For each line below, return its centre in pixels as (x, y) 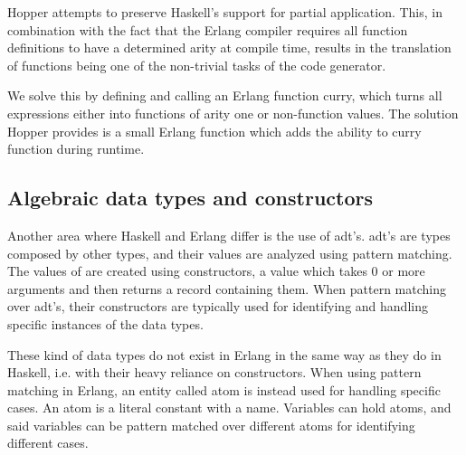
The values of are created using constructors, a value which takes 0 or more (216, 271)
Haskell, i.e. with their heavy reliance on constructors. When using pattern (214, 372)
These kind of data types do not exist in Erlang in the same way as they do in (224, 354)
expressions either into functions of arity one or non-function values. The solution (233, 113)
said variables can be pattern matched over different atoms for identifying (211, 425)
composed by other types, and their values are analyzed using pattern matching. (230, 253)
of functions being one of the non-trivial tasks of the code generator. (197, 65)
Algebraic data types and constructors (190, 198)
